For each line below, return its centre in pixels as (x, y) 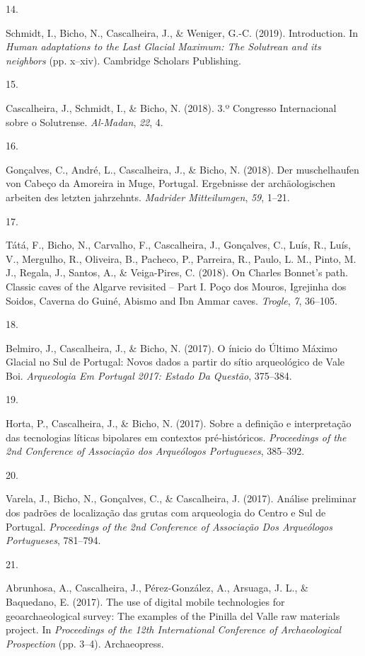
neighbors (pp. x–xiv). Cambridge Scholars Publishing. (123, 60)
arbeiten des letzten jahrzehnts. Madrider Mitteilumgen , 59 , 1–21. (148, 197)
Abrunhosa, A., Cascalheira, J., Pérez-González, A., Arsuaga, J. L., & (157, 588)
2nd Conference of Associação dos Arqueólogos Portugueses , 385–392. (155, 451)
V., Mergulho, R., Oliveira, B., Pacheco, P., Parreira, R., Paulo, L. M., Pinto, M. (181, 258)
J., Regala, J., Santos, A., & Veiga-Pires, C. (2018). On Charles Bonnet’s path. (177, 272)
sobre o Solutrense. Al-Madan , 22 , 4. (85, 121)
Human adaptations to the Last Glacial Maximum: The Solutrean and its (163, 46)
